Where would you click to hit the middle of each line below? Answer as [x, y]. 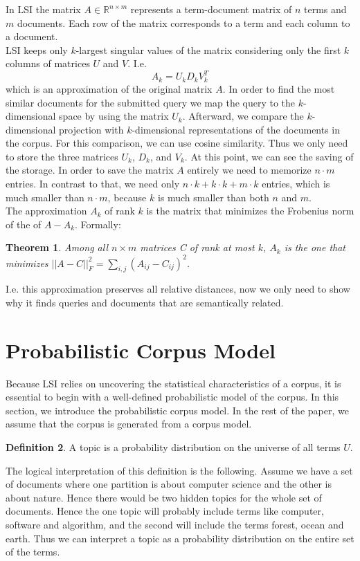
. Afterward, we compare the [243, 116]
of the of [24, 224]
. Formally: [98, 224]
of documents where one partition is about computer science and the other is [169, 484]
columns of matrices [48, 63]
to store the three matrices [62, 156]
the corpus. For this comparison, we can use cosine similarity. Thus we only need [177, 143]
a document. [32, 36]
